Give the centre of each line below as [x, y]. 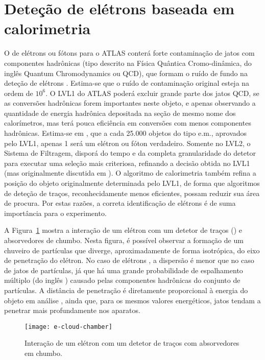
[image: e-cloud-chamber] [68, 327]
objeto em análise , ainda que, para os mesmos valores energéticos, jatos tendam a [132, 300]
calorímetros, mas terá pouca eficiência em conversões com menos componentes [128, 123]
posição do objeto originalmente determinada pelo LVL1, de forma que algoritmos [132, 183]
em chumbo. [43, 353]
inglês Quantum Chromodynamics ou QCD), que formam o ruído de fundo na [126, 73]
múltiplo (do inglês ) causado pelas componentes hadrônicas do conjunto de [122, 280]
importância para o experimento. [55, 213]
